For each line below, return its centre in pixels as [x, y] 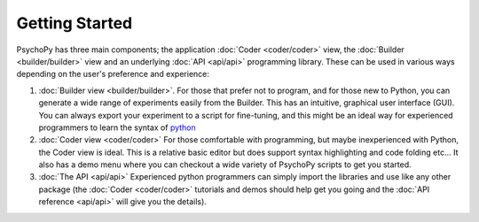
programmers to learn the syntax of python [118, 127]
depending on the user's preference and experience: [113, 74]
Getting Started [75, 23]
